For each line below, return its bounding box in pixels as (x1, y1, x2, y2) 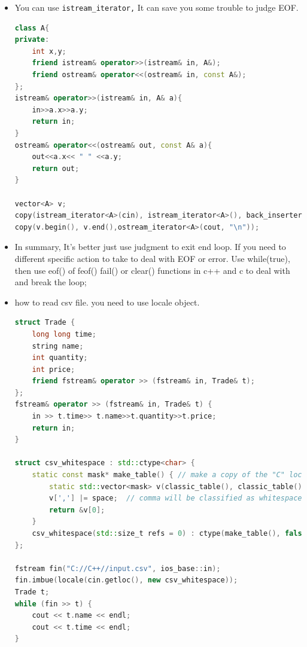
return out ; (32, 164, 80, 173)
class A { (14, 23, 50, 32)
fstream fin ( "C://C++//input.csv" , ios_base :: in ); (14, 564, 221, 573)
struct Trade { (14, 318, 75, 327)
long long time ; (32, 329, 96, 338)
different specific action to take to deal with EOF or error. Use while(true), (14, 252, 290, 264)
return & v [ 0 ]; (49, 505, 105, 514)
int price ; (32, 365, 75, 374)
